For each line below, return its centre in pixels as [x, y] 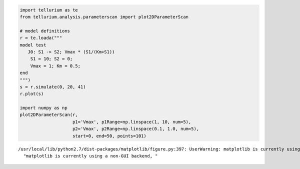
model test [33, 45]
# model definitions [45, 31]
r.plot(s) [32, 94]
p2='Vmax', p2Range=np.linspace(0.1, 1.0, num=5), [136, 129]
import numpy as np [43, 108]
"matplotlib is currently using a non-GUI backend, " [90, 156]
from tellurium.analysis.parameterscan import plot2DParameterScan [104, 17]
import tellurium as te [49, 10]
